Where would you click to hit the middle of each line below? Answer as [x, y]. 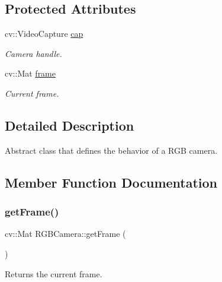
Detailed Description [70, 125]
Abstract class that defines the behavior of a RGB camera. [111, 150]
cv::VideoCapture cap [44, 34]
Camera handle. [33, 53]
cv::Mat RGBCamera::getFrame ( [65, 234]
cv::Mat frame [30, 73]
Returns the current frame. [54, 273]
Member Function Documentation [111, 182]
